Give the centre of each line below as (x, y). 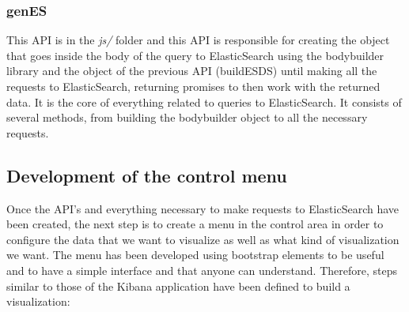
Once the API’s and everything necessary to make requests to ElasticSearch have (203, 208)
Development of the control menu (147, 175)
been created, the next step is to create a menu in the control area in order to (195, 224)
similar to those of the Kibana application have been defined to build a (178, 286)
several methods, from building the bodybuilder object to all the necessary (187, 117)
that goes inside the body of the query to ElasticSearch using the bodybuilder (195, 55)
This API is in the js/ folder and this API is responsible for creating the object (198, 40)
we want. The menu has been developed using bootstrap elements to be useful (195, 255)
